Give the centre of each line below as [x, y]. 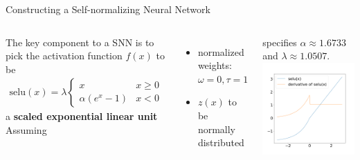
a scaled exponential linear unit [82, 116]
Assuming [26, 130]
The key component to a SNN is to [80, 42]
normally [216, 129]
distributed [221, 142]
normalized [221, 51]
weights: [215, 65]
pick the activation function [64, 56]
